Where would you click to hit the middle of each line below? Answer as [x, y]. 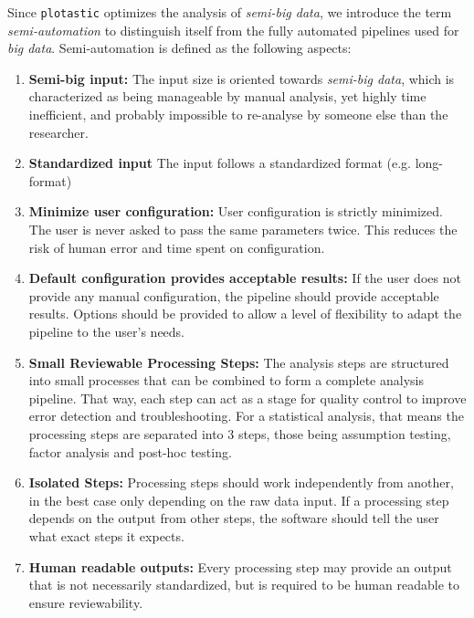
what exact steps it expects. [106, 535]
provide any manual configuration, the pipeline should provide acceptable [234, 295]
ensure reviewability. [86, 602]
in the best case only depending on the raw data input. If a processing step [239, 500]
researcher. [58, 132]
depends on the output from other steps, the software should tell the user [234, 518]
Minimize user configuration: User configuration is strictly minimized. [236, 211]
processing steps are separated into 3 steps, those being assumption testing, [240, 433]
